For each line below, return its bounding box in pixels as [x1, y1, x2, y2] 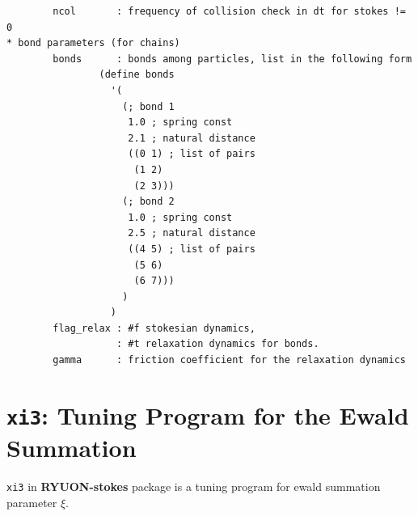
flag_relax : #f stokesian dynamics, [53, 322, 255, 334]
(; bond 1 [122, 100, 175, 112]
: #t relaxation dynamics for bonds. [116, 338, 319, 350]
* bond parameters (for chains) [6, 37, 180, 49]
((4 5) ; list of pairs [128, 243, 255, 255]
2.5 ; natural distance [128, 227, 255, 239]
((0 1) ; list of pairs [128, 148, 255, 160]
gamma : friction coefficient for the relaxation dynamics [53, 354, 406, 366]
